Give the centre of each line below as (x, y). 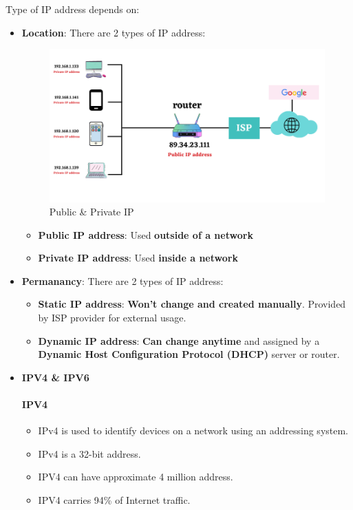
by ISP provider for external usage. (112, 318)
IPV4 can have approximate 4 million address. (136, 477)
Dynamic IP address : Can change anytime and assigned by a (179, 340)
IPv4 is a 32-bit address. (89, 453)
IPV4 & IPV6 (55, 377)
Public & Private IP (92, 212)
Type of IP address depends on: (73, 9)
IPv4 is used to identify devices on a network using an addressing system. (193, 431)
